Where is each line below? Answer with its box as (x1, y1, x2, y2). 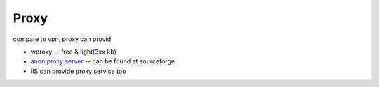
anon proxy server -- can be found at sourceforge (30, 57, 175, 65)
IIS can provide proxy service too (30, 67, 126, 75)
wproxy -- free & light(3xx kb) (30, 47, 117, 56)
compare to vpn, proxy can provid (13, 35, 112, 43)
